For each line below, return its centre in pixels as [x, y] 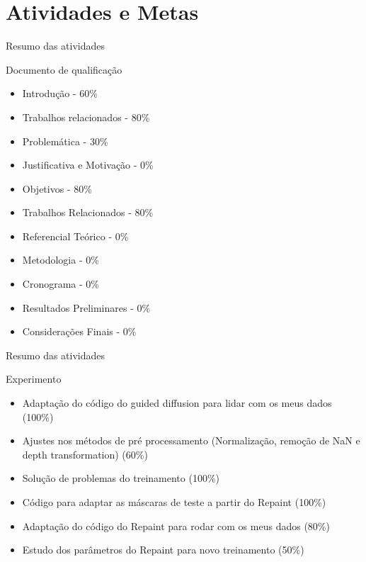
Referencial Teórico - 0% [75, 236]
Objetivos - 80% [57, 188]
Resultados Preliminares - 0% [86, 307]
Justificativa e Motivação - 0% [88, 165]
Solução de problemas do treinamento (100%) [121, 478]
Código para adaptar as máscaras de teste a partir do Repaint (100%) [174, 502]
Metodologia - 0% [61, 260]
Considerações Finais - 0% [79, 331]
